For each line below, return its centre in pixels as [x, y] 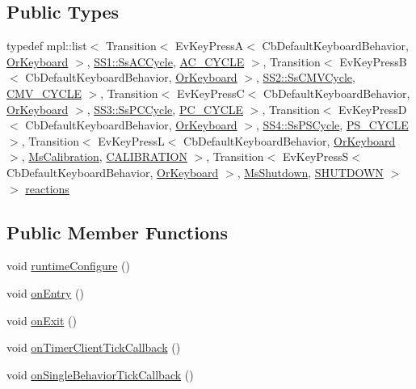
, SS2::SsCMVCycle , [305, 77]
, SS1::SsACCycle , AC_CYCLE [166, 61]
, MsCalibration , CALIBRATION [104, 156]
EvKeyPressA [210, 46]
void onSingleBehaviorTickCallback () [100, 374]
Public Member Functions [117, 232]
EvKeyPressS [315, 156]
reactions [47, 188]
